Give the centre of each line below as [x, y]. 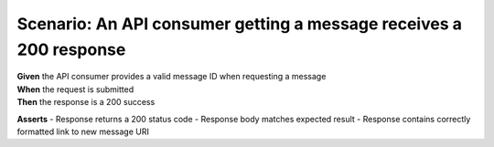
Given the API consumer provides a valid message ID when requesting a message [172, 77]
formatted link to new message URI [83, 131]
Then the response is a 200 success [86, 102]
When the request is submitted [75, 89]
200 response [71, 49]
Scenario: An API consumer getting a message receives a [239, 24]
